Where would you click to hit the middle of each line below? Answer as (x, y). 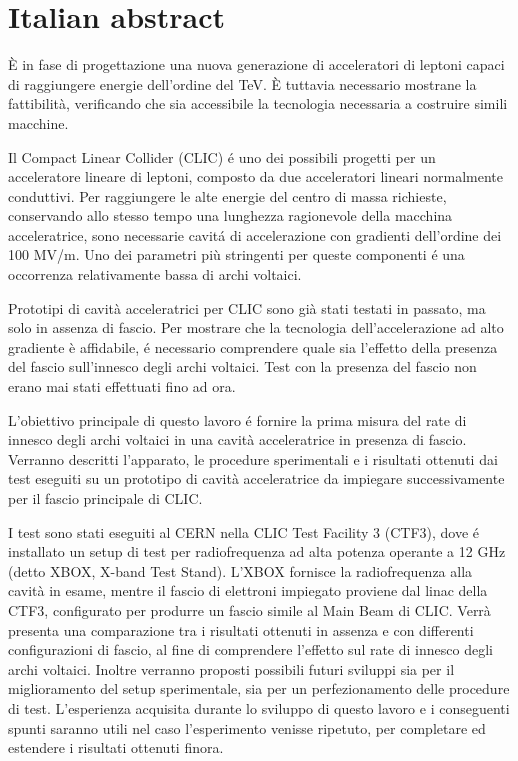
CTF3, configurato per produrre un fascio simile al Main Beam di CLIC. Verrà (249, 609)
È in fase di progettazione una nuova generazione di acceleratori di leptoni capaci (256, 64)
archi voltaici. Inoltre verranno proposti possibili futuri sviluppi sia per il (231, 668)
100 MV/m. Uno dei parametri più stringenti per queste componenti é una (236, 254)
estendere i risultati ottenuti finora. (116, 747)
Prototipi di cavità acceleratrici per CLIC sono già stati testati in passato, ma (247, 307)
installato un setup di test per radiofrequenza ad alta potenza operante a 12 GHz (257, 551)
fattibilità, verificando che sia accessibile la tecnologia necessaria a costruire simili (258, 103)
